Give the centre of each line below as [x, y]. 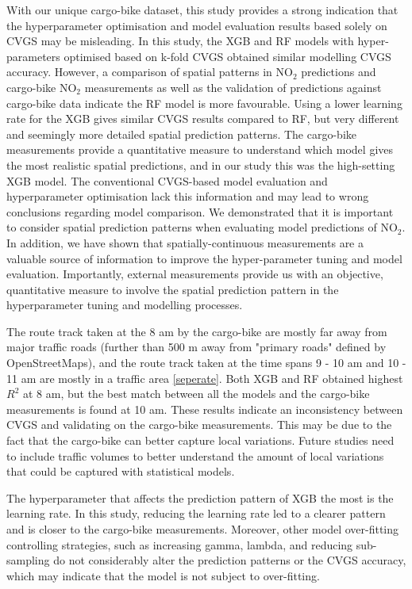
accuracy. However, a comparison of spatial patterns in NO [150, 72]
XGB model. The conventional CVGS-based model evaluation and [167, 180]
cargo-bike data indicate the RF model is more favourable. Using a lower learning [204, 103]
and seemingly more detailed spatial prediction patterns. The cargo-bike [181, 134]
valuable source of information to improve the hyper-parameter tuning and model [204, 258]
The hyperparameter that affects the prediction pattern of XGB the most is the [200, 497]
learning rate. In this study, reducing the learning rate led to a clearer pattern [196, 513]
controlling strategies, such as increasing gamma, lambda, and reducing [180, 544]
